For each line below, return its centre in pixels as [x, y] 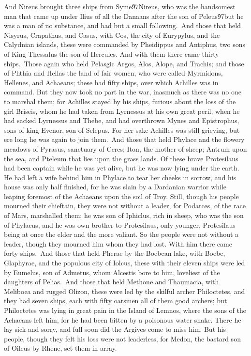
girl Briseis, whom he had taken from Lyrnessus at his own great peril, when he [122, 111]
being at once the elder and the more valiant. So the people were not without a [121, 234]
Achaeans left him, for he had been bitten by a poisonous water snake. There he [123, 319]
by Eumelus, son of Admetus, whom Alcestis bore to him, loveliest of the [112, 272]
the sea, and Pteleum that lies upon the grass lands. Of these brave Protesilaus [121, 158]
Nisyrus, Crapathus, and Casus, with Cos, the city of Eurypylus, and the [112, 35]
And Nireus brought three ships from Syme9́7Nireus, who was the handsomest [120, 6]
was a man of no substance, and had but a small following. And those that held [123, 25]
